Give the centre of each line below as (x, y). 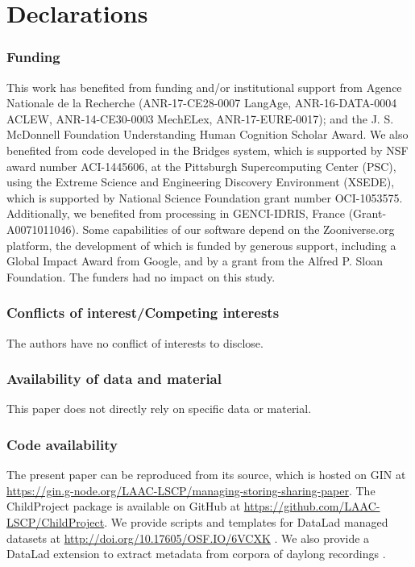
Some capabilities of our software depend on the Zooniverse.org (239, 229)
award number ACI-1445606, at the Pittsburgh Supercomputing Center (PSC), (201, 166)
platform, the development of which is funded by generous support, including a (201, 245)
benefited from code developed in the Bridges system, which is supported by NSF (207, 150)
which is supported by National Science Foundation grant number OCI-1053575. (205, 197)
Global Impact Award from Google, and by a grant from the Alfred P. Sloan (195, 261)
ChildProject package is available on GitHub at (124, 506)
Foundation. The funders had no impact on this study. (141, 276)
